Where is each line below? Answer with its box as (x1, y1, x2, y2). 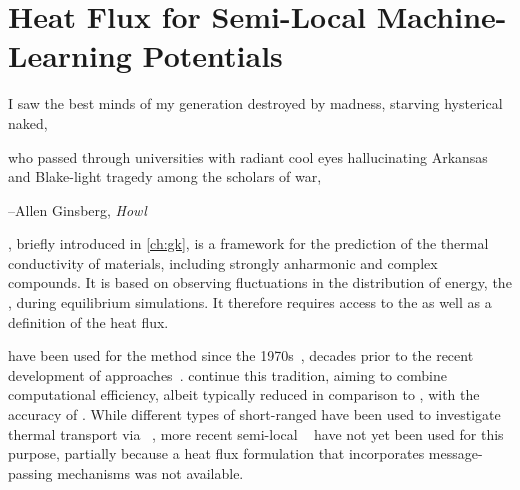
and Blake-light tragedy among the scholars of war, (8, 166, 322, 187)
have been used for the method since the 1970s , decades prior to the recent (8, 345, 474, 366)
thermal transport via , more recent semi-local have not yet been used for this (8, 423, 504, 444)
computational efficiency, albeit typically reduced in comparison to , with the (8, 384, 480, 405)
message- (428, 443, 483, 464)
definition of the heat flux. (8, 311, 169, 332)
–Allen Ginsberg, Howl (8, 199, 147, 220)
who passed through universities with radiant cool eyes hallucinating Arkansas (8, 146, 488, 167)
